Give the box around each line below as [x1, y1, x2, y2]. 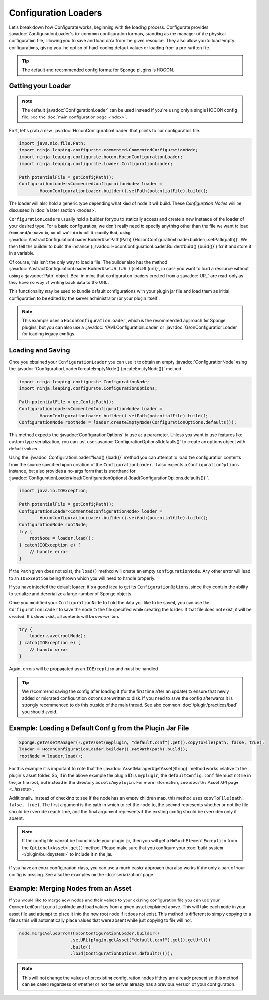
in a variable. [9, 250, 35, 256]
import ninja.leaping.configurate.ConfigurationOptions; [19, 386, 158, 391]
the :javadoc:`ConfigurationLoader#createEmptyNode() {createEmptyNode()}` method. [9, 366, 183, 371]
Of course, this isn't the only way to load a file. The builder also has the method [9, 259, 168, 265]
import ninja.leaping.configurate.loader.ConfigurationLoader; [19, 161, 173, 167]
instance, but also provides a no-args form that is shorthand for [9, 468, 136, 474]
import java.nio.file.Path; [19, 141, 86, 146]
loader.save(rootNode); [29, 633, 86, 638]
